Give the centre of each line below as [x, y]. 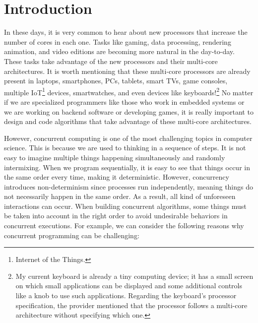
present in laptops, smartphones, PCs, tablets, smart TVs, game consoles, [116, 81]
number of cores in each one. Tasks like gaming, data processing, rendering [118, 41]
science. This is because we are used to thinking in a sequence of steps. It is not [125, 148]
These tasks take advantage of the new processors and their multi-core [111, 61]
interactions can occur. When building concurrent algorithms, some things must [125, 206]
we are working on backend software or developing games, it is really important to [129, 111]
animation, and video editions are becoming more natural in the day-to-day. [119, 51]
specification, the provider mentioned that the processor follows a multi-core [131, 305]
